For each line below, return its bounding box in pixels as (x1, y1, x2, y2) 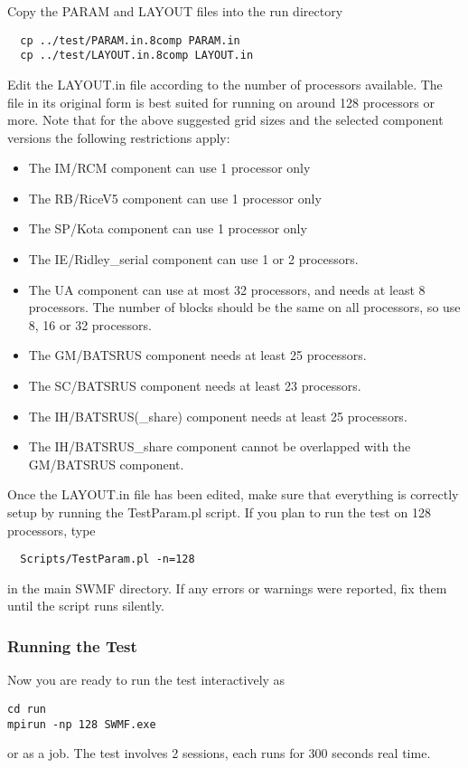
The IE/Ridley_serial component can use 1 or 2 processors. (28, 250, 359, 269)
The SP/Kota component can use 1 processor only (28, 219, 307, 238)
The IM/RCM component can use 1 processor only (28, 158, 311, 177)
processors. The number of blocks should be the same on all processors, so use (28, 298, 461, 317)
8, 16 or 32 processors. (28, 315, 152, 334)
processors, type (7, 520, 96, 539)
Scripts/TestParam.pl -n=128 (20, 553, 195, 566)
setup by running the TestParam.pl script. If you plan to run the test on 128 (7, 503, 431, 521)
